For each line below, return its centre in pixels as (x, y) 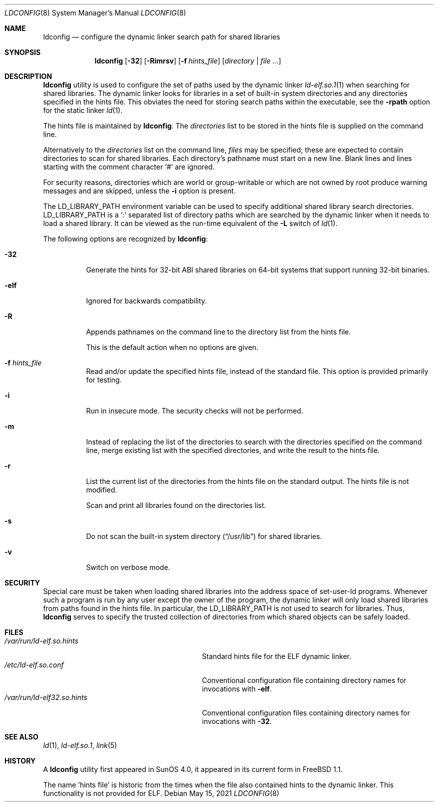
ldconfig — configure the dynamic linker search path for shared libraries (162, 37)
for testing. (104, 380)
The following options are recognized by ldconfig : (126, 239)
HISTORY (20, 761)
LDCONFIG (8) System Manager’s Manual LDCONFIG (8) (95, 13)
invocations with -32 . (237, 721)
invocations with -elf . (237, 689)
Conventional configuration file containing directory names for (304, 680)
